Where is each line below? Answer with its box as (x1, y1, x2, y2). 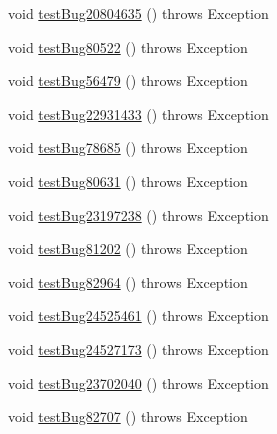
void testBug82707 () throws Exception (8, 406, 248, 427)
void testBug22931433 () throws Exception (8, 103, 269, 124)
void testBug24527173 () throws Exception (8, 338, 269, 359)
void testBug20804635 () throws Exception (8, 3, 269, 23)
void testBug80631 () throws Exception (8, 170, 248, 191)
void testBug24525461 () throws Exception (8, 305, 269, 326)
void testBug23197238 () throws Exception (8, 204, 269, 225)
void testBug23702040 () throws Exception (8, 372, 269, 393)
